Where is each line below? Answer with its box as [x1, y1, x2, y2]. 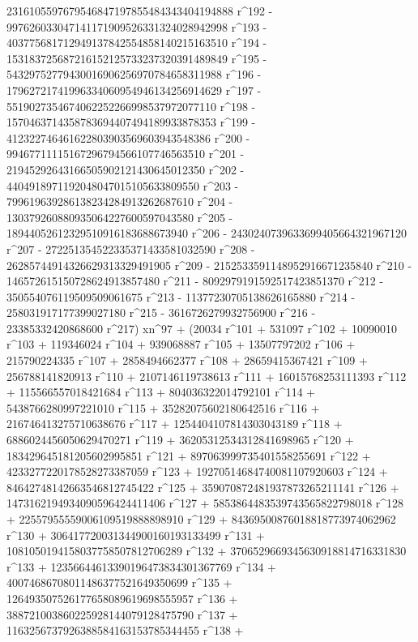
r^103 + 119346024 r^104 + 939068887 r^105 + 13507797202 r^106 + [6, 336, 356, 353]
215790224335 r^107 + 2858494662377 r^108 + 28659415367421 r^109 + [6, 352, 368, 369]
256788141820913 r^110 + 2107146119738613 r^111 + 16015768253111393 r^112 [6, 367, 407, 384]
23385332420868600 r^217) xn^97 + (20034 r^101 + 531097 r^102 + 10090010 [6, 319, 397, 336]
